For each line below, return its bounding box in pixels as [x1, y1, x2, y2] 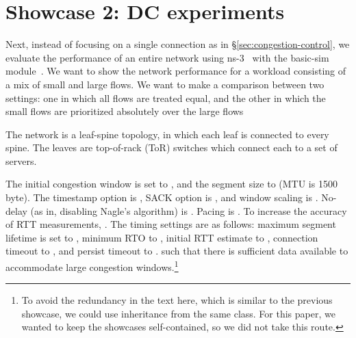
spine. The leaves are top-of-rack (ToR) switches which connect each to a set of [5, 140, 338, 155]
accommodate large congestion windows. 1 [5, 258, 179, 274]
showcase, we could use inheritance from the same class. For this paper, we [21, 306, 335, 320]
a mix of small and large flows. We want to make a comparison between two [5, 77, 325, 91]
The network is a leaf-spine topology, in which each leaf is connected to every [5, 127, 329, 141]
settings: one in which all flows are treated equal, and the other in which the [5, 90, 326, 105]
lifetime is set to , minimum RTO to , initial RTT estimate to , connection [5, 230, 318, 244]
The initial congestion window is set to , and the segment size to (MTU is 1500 [5, 177, 338, 191]
